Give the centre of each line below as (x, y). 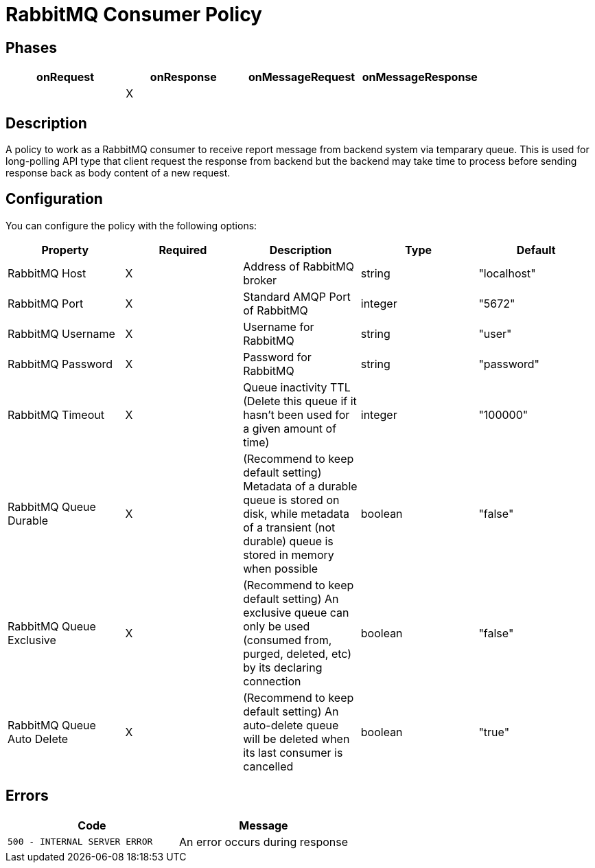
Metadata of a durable (300, 486)
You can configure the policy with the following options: (131, 225)
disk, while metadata (296, 513)
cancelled (268, 766)
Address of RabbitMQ (299, 266)
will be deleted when (296, 739)
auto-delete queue (291, 725)
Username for (279, 327)
